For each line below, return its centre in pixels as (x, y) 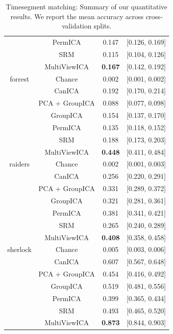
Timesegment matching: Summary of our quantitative (87, 6)
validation (77, 26)
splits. (103, 26)
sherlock (20, 249)
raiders (20, 164)
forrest (20, 78)
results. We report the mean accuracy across (77, 16)
